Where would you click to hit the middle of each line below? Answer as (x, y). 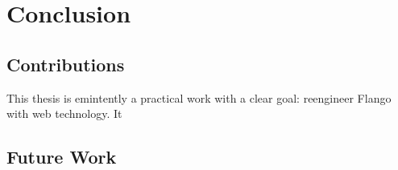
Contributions (66, 64)
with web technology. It (64, 113)
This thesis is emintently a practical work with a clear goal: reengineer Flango (199, 97)
